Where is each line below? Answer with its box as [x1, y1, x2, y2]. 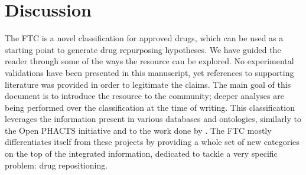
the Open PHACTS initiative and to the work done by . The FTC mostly [5, 124, 272, 136]
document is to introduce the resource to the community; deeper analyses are [5, 90, 284, 102]
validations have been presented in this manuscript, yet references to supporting [5, 66, 294, 78]
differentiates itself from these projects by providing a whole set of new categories [5, 136, 300, 148]
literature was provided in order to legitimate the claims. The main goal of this [5, 78, 291, 90]
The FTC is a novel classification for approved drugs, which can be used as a [5, 32, 284, 44]
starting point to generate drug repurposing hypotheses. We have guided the [5, 43, 281, 55]
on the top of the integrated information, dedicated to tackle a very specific [5, 147, 278, 160]
